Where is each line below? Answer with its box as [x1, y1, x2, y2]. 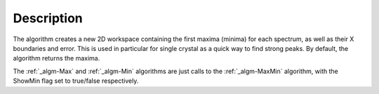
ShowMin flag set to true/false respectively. [13, 77, 139, 85]
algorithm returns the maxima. [13, 54, 100, 63]
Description [13, 10, 84, 26]
